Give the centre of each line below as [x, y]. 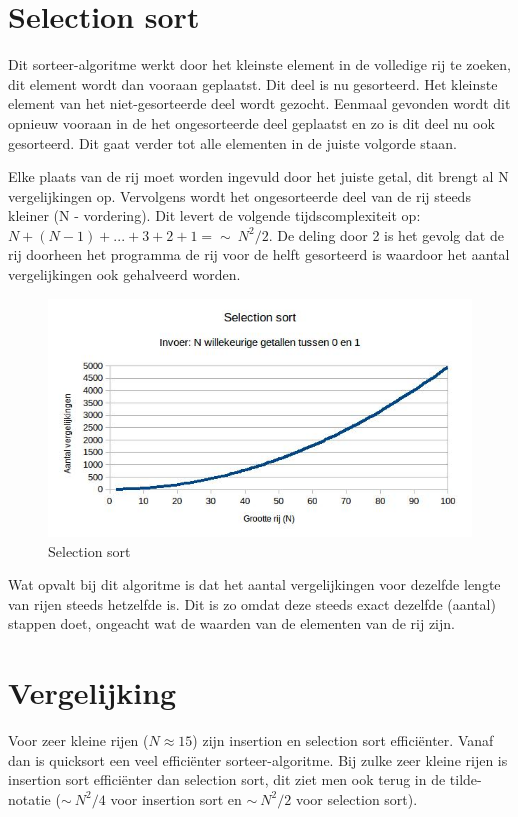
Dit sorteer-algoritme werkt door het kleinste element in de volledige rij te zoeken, [259, 64]
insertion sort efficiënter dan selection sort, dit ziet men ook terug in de [227, 779]
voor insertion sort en [176, 798]
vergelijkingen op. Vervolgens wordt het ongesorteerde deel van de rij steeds [239, 195]
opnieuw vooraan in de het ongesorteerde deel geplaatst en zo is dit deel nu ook [251, 122]
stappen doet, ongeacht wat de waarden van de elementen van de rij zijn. [231, 623]
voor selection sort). [356, 798]
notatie [29, 798]
